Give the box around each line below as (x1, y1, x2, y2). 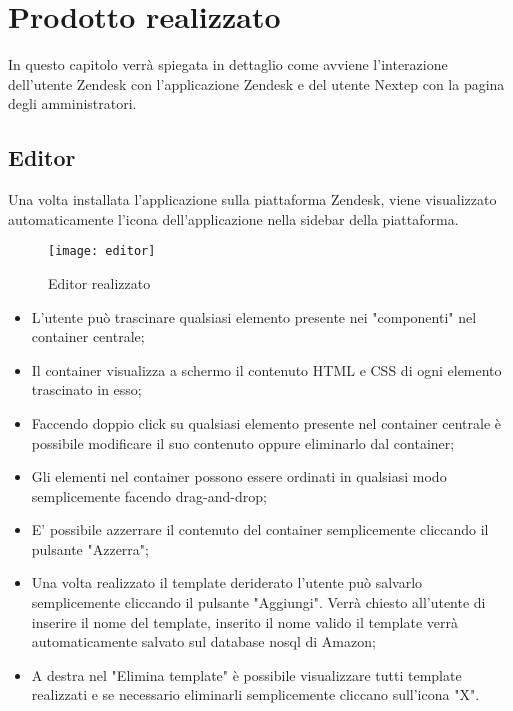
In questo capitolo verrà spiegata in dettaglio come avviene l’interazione (8, 54, 448, 75)
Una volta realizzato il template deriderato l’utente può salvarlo (31, 572, 423, 593)
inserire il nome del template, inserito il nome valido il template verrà (31, 611, 458, 632)
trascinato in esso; (31, 379, 142, 400)
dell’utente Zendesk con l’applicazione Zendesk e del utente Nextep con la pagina (8, 73, 505, 94)
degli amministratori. (8, 93, 137, 114)
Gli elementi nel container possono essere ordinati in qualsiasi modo (31, 466, 447, 487)
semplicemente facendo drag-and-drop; (31, 485, 267, 506)
